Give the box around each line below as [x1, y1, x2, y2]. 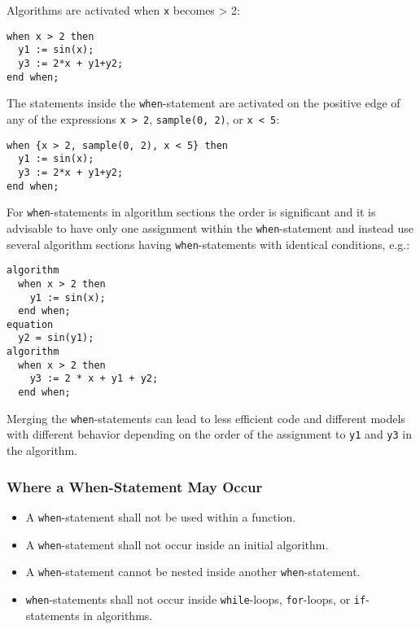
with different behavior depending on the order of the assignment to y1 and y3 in [7, 426, 413, 443]
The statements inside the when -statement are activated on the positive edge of [7, 94, 400, 111]
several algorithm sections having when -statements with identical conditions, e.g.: [7, 235, 410, 252]
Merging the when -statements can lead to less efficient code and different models [7, 409, 405, 426]
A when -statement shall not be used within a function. [25, 508, 296, 525]
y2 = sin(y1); [18, 332, 94, 344]
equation [7, 318, 54, 330]
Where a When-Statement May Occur [7, 476, 263, 496]
